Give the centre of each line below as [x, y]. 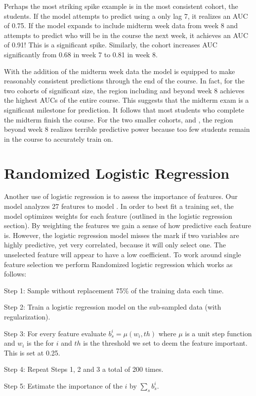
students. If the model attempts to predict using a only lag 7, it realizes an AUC [126, 16]
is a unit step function [218, 333]
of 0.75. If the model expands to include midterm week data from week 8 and [121, 25]
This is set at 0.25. [32, 352]
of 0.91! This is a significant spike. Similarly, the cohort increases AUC [111, 45]
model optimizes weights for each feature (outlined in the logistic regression [118, 216]
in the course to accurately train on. [59, 139]
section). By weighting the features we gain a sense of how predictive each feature [128, 225]
